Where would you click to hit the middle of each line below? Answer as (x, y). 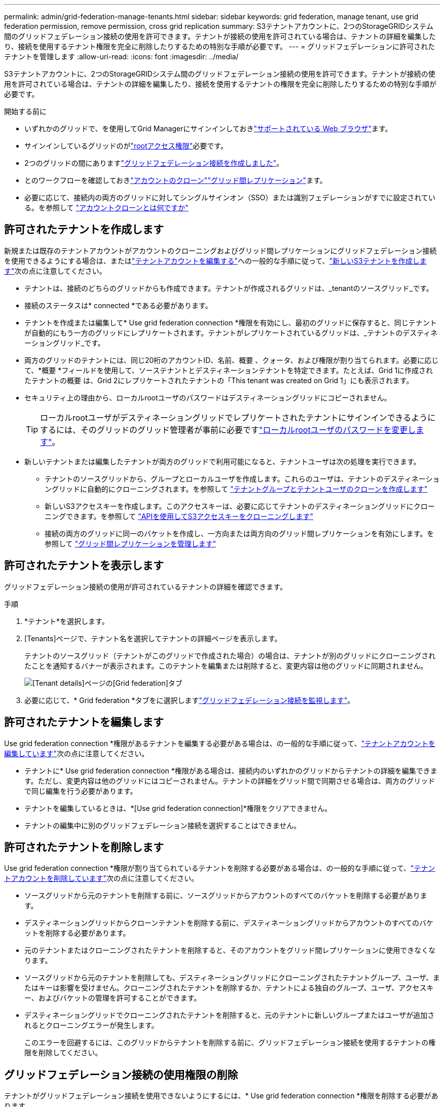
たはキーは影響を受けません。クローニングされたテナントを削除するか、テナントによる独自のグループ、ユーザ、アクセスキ (229, 988)
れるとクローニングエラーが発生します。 (91, 1025)
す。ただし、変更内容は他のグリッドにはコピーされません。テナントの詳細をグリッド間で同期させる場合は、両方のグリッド (230, 781)
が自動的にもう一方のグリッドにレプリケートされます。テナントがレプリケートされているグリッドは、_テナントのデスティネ (231, 333)
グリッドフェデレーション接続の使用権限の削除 (121, 1075)
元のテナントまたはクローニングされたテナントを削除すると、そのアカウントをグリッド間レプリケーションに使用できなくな (230, 950)
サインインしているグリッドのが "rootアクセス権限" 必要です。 (126, 146)
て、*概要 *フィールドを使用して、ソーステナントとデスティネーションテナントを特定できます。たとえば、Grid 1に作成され (229, 370)
